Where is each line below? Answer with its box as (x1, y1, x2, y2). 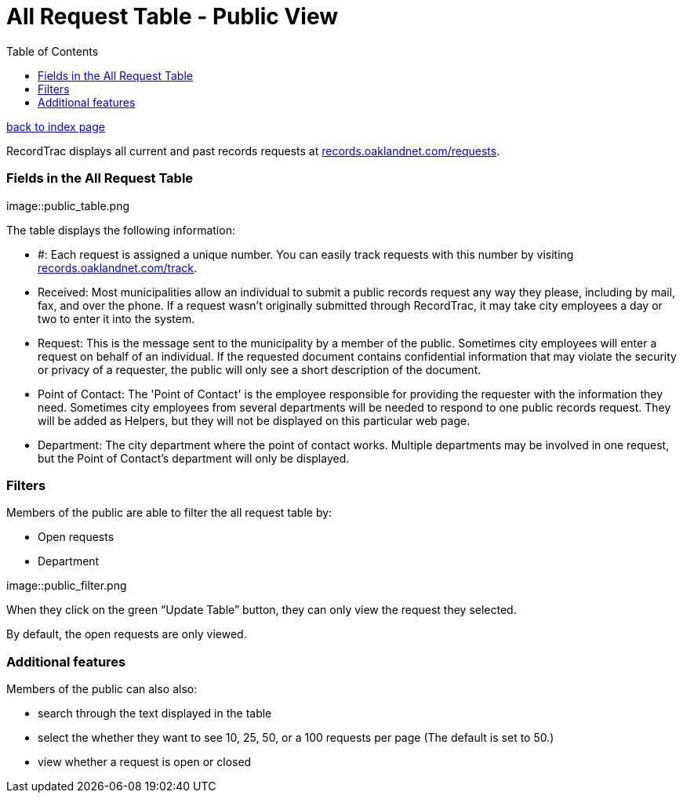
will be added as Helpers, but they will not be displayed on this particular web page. (38, 413, 470, 427)
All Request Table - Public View (6, 3, 339, 30)
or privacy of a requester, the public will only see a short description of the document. (38, 362, 481, 376)
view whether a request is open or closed (38, 755, 252, 768)
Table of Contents (6, 44, 99, 58)
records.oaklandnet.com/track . (38, 260, 197, 274)
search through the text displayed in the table (38, 706, 272, 720)
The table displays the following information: (6, 223, 235, 237)
